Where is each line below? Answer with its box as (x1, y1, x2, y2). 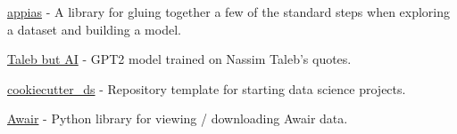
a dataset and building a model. (7, 20, 181, 38)
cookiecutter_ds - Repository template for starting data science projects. (7, 79, 406, 98)
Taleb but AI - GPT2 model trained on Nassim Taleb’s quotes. (7, 50, 352, 68)
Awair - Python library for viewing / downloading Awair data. (7, 109, 348, 128)
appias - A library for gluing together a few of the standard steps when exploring (7, 3, 451, 20)
